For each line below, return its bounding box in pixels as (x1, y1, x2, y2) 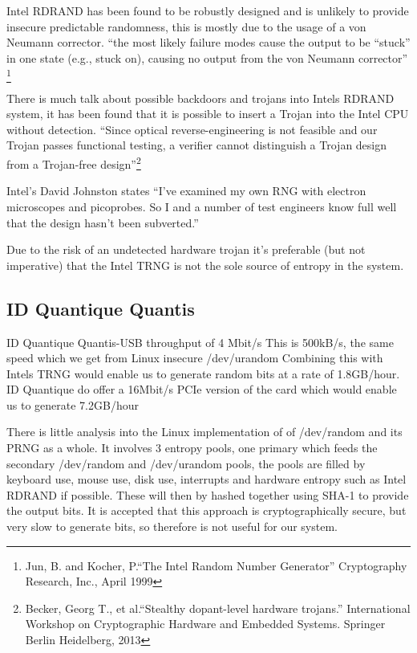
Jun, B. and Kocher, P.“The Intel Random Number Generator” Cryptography (25, 557, 407, 573)
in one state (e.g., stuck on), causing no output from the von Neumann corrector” (6, 49, 408, 66)
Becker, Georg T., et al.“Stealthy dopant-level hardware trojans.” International (25, 599, 411, 616)
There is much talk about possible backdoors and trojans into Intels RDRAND (6, 89, 395, 106)
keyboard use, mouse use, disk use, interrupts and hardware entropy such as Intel (6, 471, 407, 488)
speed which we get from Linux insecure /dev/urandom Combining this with (6, 349, 383, 366)
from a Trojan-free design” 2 (6, 153, 141, 172)
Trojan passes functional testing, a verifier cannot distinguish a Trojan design (6, 137, 387, 153)
